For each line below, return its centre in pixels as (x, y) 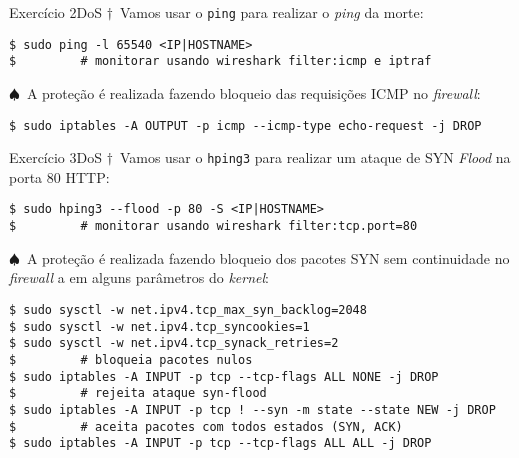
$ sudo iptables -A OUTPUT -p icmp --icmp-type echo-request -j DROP (245, 125)
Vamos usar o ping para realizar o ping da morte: (271, 12)
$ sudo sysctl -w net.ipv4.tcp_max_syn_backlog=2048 (188, 309)
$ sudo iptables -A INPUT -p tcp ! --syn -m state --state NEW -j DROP (252, 409)
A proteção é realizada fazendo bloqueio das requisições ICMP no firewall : (253, 92)
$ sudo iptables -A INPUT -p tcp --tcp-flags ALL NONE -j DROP (224, 376)
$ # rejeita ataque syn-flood (138, 393)
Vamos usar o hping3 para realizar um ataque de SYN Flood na (315, 157)
